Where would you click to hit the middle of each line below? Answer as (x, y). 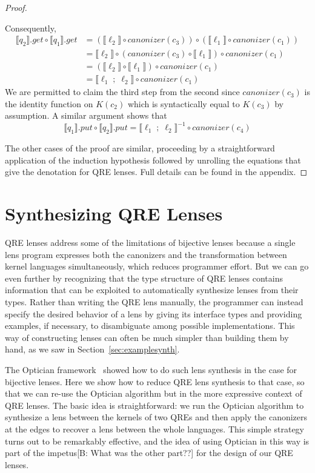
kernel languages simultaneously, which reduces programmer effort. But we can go (157, 266)
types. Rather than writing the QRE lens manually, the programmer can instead (154, 302)
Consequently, (31, 28)
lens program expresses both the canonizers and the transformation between (146, 254)
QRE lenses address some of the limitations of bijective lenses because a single (150, 243)
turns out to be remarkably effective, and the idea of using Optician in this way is (157, 441)
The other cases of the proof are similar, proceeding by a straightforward (140, 148)
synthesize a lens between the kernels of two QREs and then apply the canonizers (156, 417)
